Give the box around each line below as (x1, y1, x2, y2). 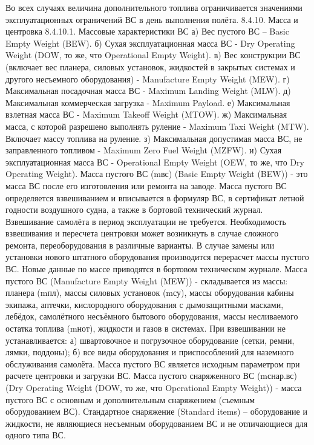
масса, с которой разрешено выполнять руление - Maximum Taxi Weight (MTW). (5, 119, 309, 132)
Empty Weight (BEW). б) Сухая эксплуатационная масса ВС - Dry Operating (5, 36, 295, 49)
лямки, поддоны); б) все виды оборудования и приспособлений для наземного (5, 346, 294, 358)
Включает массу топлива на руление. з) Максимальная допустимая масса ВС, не (5, 132, 303, 144)
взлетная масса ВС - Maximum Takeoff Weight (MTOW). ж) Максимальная (5, 108, 287, 121)
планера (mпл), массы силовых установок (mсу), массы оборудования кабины (5, 286, 294, 299)
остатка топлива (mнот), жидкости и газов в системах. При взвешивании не (5, 322, 286, 335)
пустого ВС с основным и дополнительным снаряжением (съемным (5, 393, 255, 406)
